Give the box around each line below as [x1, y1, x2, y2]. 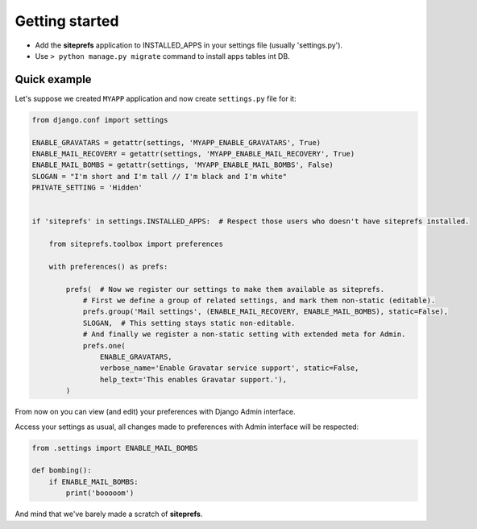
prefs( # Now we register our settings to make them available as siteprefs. [65, 285, 385, 294]
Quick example [15, 73, 92, 86]
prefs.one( [82, 341, 127, 350]
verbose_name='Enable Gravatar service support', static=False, [99, 364, 359, 373]
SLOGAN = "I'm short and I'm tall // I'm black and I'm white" [31, 172, 288, 181]
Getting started [15, 12, 119, 30]
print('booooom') [65, 489, 135, 498]
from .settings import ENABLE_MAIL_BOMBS [31, 444, 198, 452]
